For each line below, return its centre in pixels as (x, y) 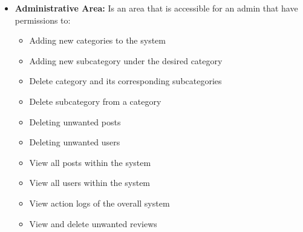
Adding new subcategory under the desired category (126, 60)
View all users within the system (90, 183)
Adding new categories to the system (97, 40)
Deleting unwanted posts (75, 121)
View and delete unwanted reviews (93, 223)
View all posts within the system (90, 162)
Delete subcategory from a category (95, 101)
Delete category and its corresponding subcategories (125, 81)
